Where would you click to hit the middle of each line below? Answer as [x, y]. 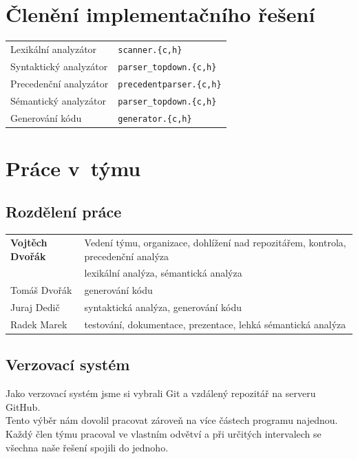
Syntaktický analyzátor [59, 66]
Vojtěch [29, 242]
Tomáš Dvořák [41, 290]
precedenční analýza [127, 256]
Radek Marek [39, 324]
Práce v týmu [73, 168]
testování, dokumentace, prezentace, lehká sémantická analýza [215, 324]
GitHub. [23, 406]
